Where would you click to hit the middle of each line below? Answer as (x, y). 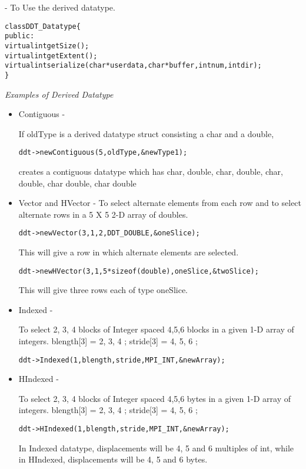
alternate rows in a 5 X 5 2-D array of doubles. (103, 214)
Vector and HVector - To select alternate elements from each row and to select (160, 203)
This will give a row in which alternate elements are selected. (129, 252)
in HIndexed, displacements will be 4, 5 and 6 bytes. (113, 459)
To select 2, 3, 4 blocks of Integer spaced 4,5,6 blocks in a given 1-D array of (156, 329)
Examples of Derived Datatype (59, 94)
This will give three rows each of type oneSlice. (103, 290)
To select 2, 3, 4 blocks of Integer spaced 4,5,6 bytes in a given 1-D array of (154, 398)
